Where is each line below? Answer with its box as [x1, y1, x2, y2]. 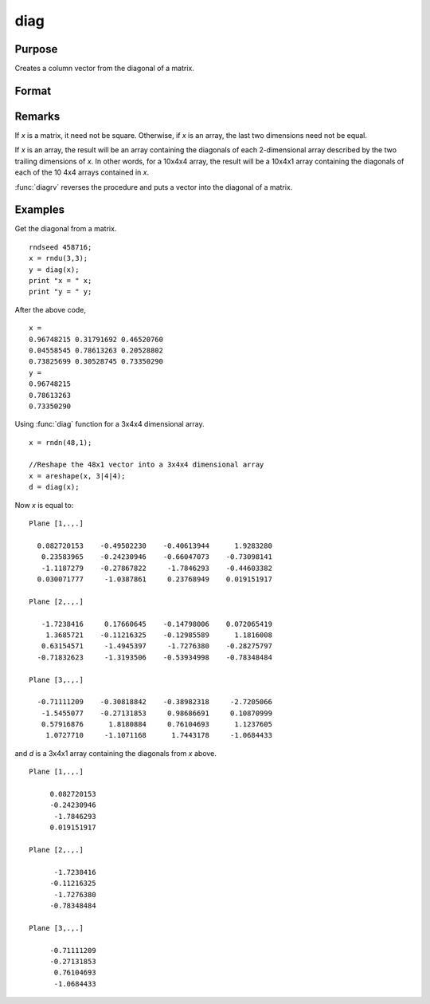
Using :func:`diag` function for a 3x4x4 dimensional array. [14, 419, 205, 429]
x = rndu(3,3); [29, 254, 88, 263]
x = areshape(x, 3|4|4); [29, 471, 126, 480]
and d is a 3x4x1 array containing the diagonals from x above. [14, 748, 217, 758]
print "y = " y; [29, 287, 92, 297]
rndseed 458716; [29, 242, 92, 251]
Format [14, 84, 52, 97]
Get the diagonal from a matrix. [14, 224, 117, 234]
